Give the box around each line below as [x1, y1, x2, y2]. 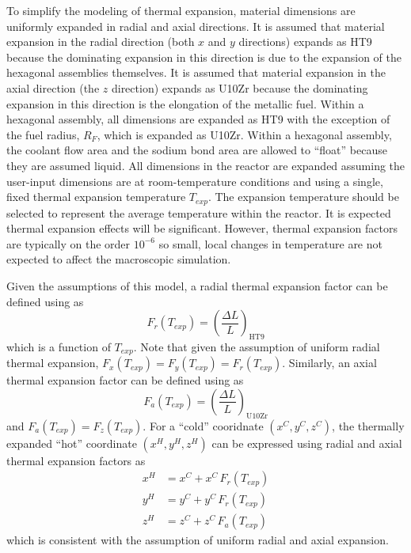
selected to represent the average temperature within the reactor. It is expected [6, 204, 391, 221]
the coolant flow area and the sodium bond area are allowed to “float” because [6, 142, 387, 158]
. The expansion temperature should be [207, 188, 399, 205]
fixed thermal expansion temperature [6, 188, 186, 205]
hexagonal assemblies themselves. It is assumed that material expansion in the [6, 64, 386, 81]
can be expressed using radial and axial [211, 434, 402, 451]
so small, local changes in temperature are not [158, 235, 382, 252]
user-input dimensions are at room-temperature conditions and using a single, [6, 172, 383, 189]
